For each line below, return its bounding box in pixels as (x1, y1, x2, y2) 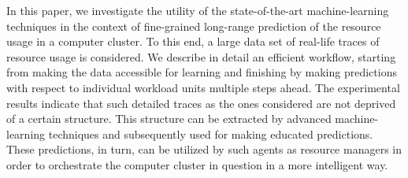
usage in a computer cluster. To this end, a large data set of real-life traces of (6, 33, 380, 50)
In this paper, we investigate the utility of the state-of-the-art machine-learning (6, 2, 389, 18)
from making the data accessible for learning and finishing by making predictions (6, 64, 397, 80)
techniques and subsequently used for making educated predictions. (48, 125, 373, 142)
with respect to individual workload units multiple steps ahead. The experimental (6, 79, 400, 95)
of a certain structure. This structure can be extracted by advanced (6, 110, 332, 127)
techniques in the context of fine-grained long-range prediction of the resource (6, 17, 381, 34)
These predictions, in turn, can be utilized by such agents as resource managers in (6, 141, 402, 158)
